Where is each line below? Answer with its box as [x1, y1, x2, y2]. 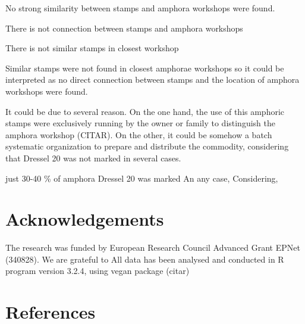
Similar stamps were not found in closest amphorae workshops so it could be [5, 61, 284, 74]
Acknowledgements [5, 207, 164, 231]
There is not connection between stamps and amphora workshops [5, 21, 243, 34]
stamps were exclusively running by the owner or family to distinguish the [5, 117, 275, 129]
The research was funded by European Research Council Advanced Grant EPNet [5, 241, 300, 254]
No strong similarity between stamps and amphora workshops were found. [5, 2, 275, 14]
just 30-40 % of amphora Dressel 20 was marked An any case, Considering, [5, 172, 278, 184]
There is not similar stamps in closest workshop [5, 42, 179, 54]
